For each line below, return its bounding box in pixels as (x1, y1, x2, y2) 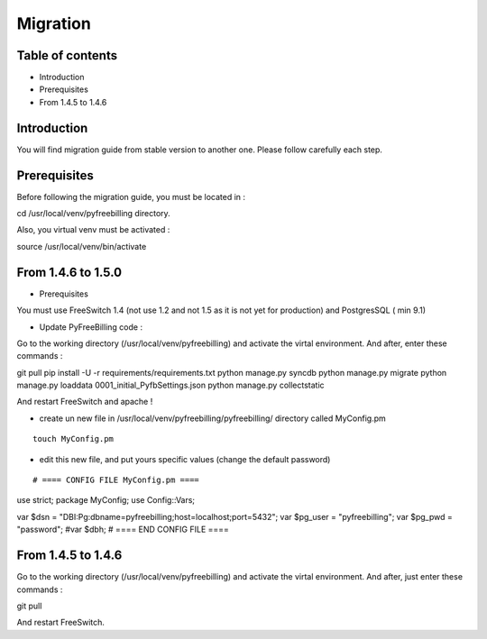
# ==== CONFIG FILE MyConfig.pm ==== (32, 475, 200, 486)
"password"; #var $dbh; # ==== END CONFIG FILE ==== (16, 524, 230, 535)
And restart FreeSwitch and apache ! (16, 397, 153, 407)
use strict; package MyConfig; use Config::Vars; (16, 495, 196, 506)
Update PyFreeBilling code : (39, 321, 143, 333)
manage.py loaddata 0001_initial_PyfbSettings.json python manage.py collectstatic (16, 379, 325, 391)
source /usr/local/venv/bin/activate (16, 241, 147, 251)
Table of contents (16, 48, 117, 63)
